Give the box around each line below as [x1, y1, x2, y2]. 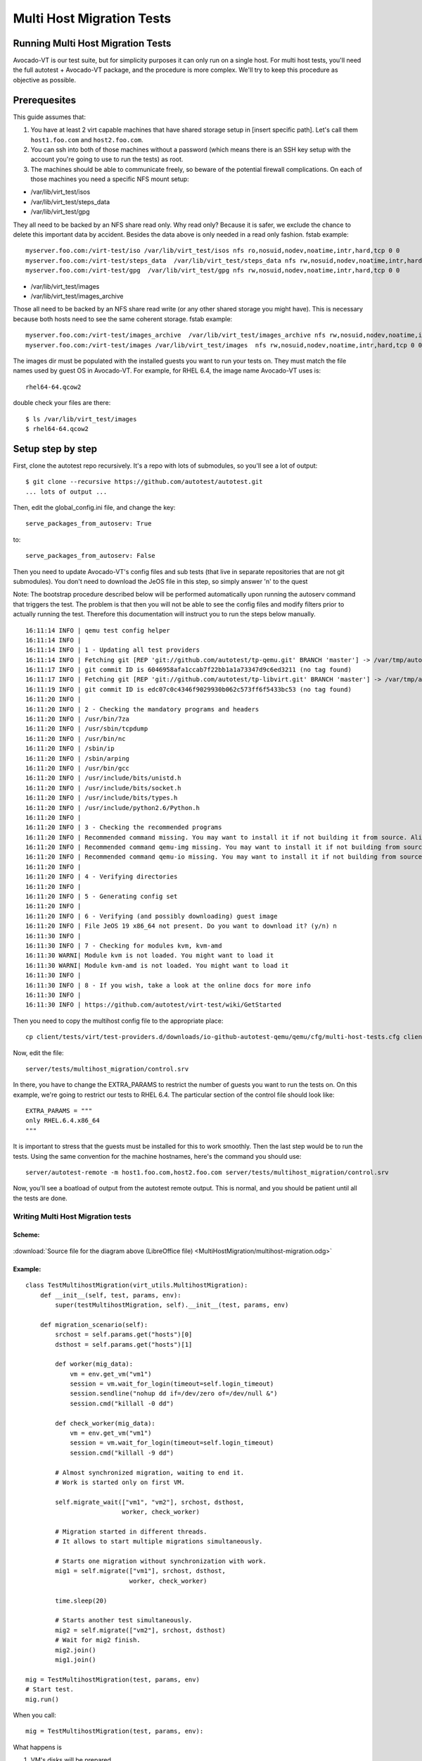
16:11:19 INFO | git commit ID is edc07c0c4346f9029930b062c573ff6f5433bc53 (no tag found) [25, 685, 352, 693]
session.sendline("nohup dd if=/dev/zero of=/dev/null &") [70, 1390, 278, 1398]
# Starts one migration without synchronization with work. [55, 1557, 267, 1565]
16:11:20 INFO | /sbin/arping [25, 754, 130, 762]
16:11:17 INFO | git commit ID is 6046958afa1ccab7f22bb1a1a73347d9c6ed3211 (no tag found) [25, 666, 352, 674]
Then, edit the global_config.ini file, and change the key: [13, 503, 176, 511]
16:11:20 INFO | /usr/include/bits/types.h [25, 794, 178, 802]
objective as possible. [13, 75, 77, 84]
